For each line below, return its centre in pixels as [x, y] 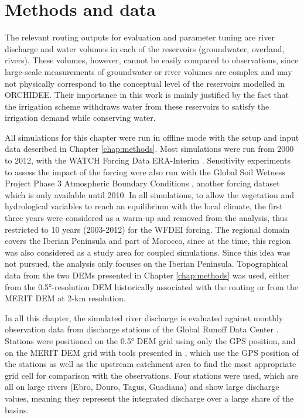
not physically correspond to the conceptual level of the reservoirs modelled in [145, 83]
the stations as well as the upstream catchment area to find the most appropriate [151, 364]
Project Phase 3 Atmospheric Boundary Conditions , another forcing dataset [142, 183]
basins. [17, 409]
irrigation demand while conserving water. [80, 118]
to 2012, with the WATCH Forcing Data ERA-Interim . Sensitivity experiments [148, 160]
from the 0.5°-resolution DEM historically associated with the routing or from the [151, 286]
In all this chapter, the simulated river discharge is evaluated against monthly [144, 317]
